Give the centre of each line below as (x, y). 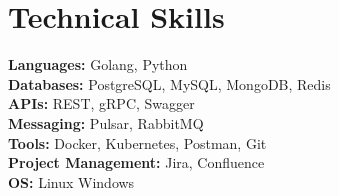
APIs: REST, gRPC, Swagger (101, 103)
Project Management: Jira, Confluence (136, 162)
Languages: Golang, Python (98, 64)
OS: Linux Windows (71, 181)
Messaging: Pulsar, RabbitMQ (106, 122)
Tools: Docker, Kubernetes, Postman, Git (137, 142)
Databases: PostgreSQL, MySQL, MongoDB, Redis (169, 83)
